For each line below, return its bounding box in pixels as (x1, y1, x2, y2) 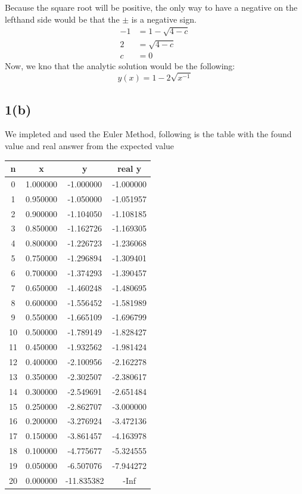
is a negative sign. (131, 13, 197, 25)
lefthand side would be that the (5, 13, 120, 25)
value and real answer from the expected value (5, 139, 175, 152)
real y (117, 162, 142, 175)
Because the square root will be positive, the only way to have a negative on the (5, 1, 298, 13)
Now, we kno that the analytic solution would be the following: (5, 60, 235, 72)
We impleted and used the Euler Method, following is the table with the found (5, 128, 292, 140)
